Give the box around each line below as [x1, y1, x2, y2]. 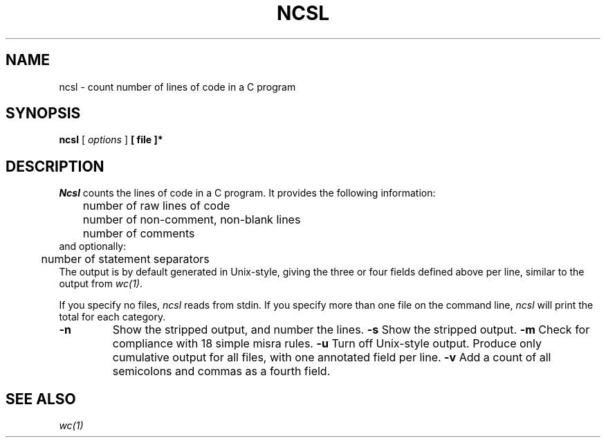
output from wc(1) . [59, 278, 143, 290]
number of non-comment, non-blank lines [82, 213, 301, 227]
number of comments [82, 226, 195, 241]
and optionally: [59, 240, 127, 253]
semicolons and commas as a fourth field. [112, 364, 331, 379]
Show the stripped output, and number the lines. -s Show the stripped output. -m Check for [112, 323, 590, 337]
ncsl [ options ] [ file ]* [59, 134, 163, 146]
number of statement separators [41, 252, 210, 266]
